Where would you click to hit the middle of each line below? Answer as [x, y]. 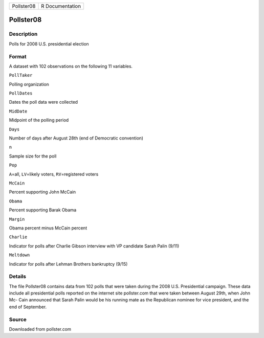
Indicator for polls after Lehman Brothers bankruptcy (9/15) [68, 264]
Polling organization [29, 84]
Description [23, 34]
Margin [17, 219]
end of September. [28, 307]
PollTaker [21, 75]
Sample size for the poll [33, 156]
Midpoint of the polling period [39, 120]
